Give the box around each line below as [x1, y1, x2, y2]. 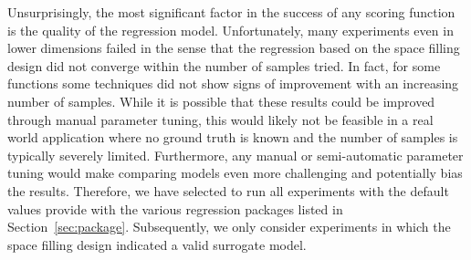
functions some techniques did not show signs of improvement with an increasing [7, 74, 459, 93]
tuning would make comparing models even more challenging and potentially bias [7, 163, 463, 182]
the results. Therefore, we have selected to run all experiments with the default [7, 181, 449, 200]
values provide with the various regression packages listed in [7, 199, 343, 218]
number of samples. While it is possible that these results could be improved [7, 91, 435, 110]
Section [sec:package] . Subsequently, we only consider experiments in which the [7, 217, 451, 236]
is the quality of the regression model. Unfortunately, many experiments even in [7, 20, 454, 39]
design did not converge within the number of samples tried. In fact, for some [7, 56, 441, 75]
